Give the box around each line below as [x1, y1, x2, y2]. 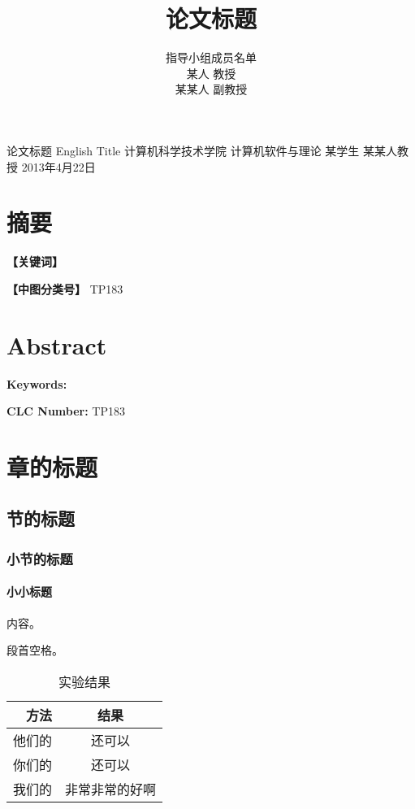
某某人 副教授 [175, 80, 248, 98]
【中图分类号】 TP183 [6, 280, 123, 297]
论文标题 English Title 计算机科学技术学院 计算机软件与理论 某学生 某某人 [6, 141, 397, 159]
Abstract [6, 328, 107, 361]
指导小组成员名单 [166, 49, 257, 66]
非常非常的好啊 [65, 779, 157, 798]
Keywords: [6, 375, 67, 392]
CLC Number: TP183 [6, 402, 126, 420]
